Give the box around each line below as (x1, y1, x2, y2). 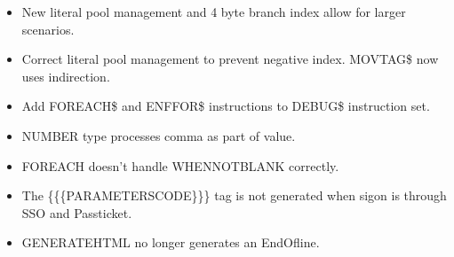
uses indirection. (21, 66, 110, 85)
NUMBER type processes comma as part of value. (21, 126, 296, 144)
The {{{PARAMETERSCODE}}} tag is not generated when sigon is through (21, 186, 447, 205)
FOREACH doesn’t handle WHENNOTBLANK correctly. (21, 156, 339, 175)
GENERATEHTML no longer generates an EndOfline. (21, 233, 320, 252)
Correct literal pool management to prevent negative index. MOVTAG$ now (21, 50, 439, 68)
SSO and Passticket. (21, 203, 132, 222)
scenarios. (21, 19, 75, 38)
